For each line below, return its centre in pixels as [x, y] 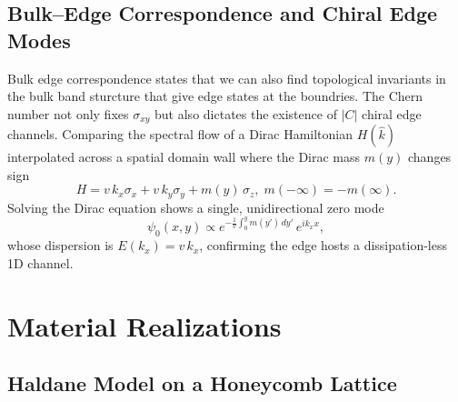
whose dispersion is [60, 245]
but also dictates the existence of [246, 113]
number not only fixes [68, 113]
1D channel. [40, 262]
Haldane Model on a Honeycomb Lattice [202, 383]
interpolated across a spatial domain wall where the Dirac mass [184, 157]
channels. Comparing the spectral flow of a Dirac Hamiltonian [180, 134]
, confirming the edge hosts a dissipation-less [323, 245]
